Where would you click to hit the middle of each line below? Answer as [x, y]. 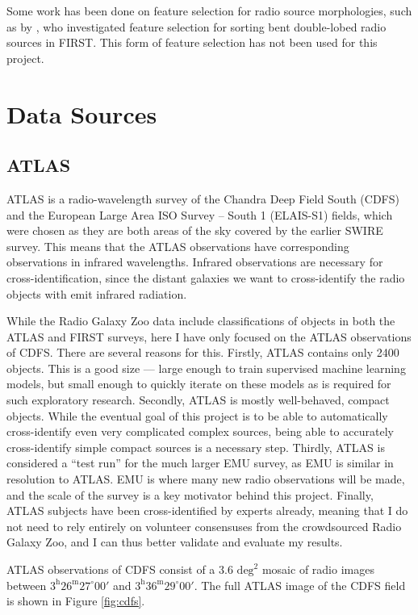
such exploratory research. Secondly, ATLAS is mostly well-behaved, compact [198, 400]
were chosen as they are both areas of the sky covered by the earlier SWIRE [195, 230]
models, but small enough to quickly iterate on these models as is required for [199, 384]
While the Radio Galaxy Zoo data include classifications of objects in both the [201, 321]
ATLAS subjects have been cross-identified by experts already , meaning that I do [207, 510]
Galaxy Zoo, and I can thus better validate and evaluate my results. [175, 542]
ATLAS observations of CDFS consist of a [111, 569]
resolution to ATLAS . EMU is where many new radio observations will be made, [206, 479]
